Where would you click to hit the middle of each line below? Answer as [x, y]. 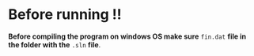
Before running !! [65, 15]
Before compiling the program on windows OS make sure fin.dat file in [127, 36]
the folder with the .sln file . [55, 44]
